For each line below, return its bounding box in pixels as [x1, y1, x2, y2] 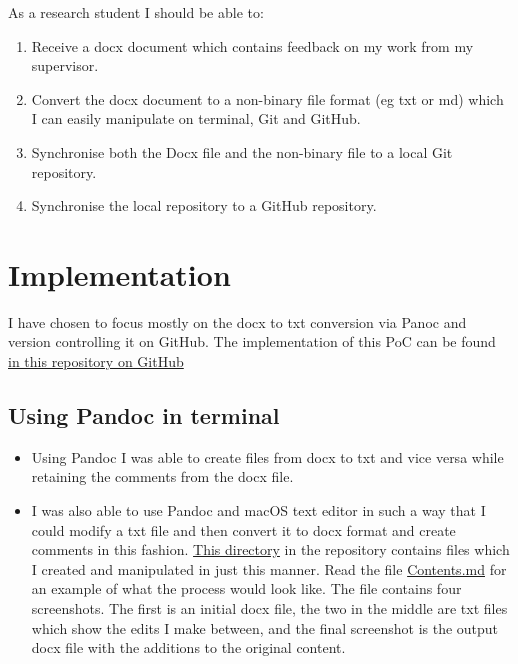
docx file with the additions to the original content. [31, 637, 346, 658]
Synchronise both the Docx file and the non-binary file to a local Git [31, 141, 453, 162]
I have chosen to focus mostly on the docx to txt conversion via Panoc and [8, 311, 467, 332]
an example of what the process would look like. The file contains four [31, 578, 462, 599]
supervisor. [31, 55, 99, 76]
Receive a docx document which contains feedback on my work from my [31, 35, 474, 56]
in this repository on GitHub [8, 351, 184, 372]
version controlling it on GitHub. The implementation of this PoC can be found [8, 331, 496, 352]
